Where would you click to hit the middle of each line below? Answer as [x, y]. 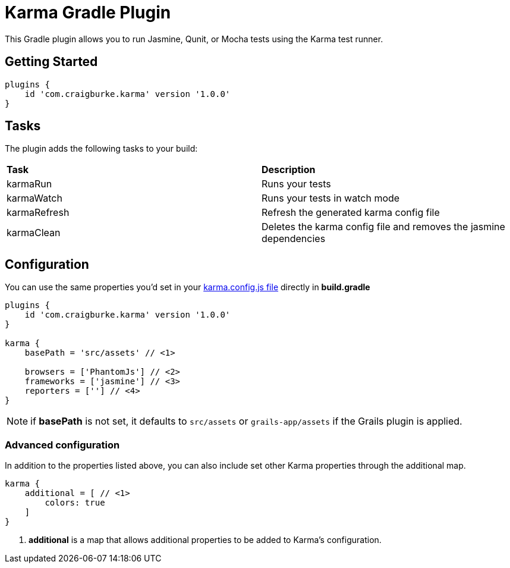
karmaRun [29, 184]
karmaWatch [34, 198]
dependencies [294, 239]
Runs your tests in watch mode [331, 198]
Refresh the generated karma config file [351, 213]
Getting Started [51, 62]
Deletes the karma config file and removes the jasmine [383, 227]
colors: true [75, 503]
